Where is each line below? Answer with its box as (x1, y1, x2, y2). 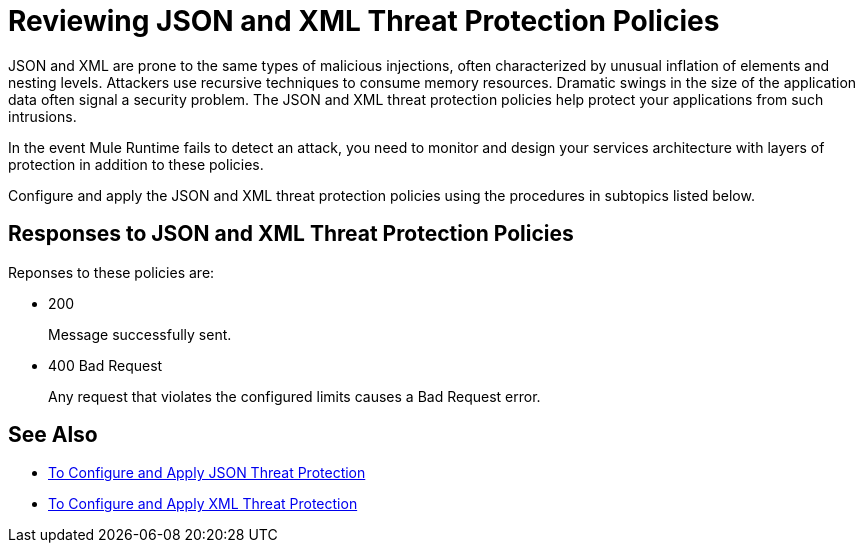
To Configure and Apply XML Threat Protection (48, 495, 358, 513)
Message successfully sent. (48, 325, 232, 343)
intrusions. (8, 107, 77, 125)
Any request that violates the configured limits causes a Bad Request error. (48, 387, 541, 405)
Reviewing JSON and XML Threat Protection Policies (8, 4, 720, 38)
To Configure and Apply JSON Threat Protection (48, 464, 366, 482)
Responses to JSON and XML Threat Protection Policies (8, 221, 574, 247)
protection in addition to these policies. (8, 155, 264, 173)
